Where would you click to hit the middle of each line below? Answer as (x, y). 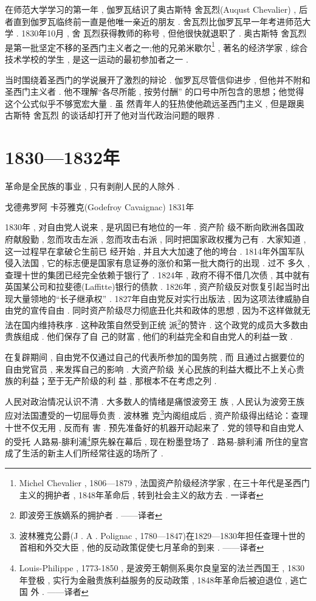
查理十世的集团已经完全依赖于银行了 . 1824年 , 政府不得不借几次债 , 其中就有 (157, 274)
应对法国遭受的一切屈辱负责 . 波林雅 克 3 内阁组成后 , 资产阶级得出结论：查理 (156, 414)
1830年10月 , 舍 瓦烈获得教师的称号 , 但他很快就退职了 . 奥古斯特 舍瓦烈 (164, 33)
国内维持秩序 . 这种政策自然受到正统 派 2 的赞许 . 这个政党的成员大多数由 (165, 324)
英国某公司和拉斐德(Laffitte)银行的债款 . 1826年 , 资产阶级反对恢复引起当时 (153, 287)
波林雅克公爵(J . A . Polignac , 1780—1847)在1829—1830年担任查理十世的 (162, 535)
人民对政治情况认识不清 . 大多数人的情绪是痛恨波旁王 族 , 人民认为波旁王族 (155, 401)
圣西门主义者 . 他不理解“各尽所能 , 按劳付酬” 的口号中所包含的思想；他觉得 (155, 91)
